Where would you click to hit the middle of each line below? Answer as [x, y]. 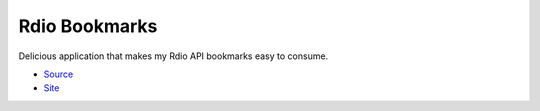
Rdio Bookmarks [88, 26]
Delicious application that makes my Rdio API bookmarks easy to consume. [173, 56]
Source [58, 74]
